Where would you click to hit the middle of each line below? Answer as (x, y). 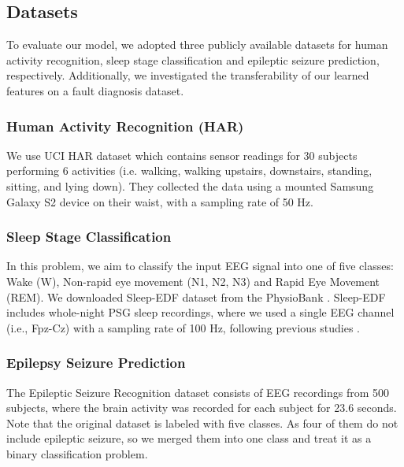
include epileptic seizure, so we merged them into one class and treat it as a (189, 438)
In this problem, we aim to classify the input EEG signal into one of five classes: (200, 266)
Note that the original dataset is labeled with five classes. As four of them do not (202, 423)
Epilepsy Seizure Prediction (96, 363)
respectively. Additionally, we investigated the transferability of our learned (188, 75)
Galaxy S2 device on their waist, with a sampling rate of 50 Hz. (160, 201)
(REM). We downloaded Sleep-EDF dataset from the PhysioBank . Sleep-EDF (196, 297)
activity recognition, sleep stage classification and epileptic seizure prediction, (193, 59)
